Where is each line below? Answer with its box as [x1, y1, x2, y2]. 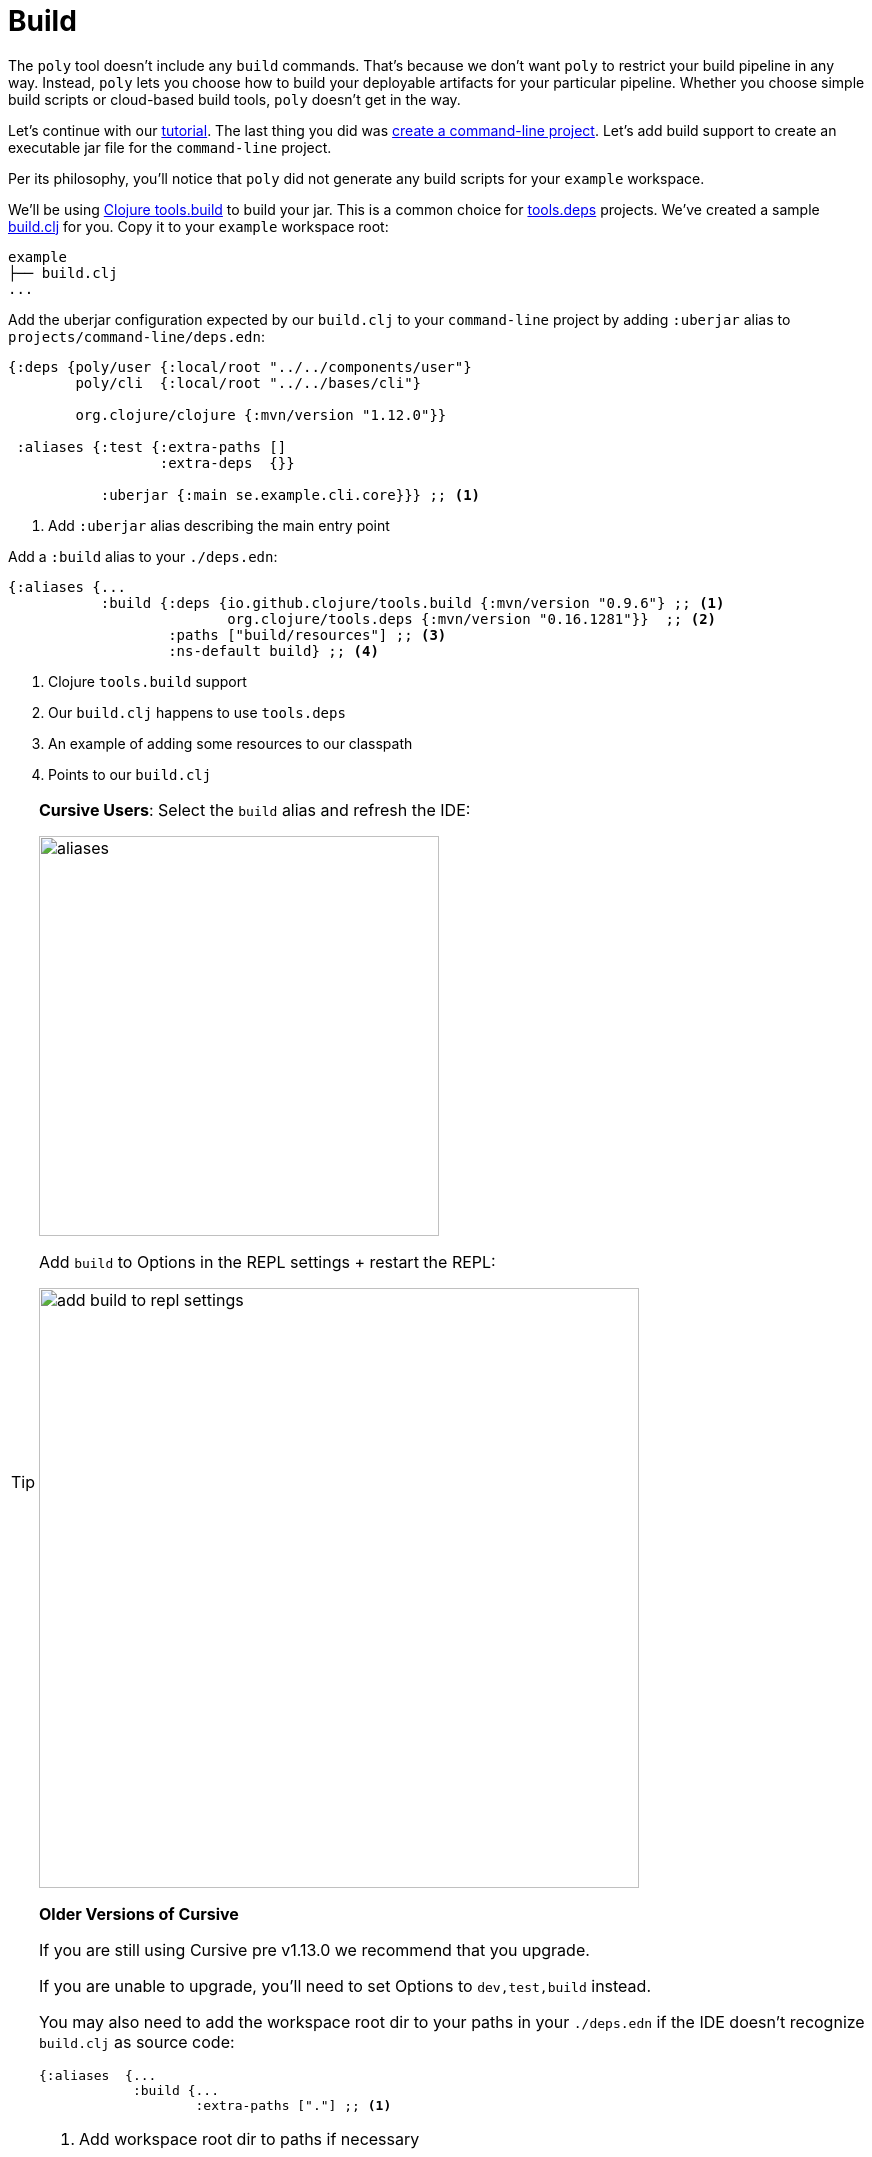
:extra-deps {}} [159, 454, 295, 471]
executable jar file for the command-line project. [8, 138, 332, 156]
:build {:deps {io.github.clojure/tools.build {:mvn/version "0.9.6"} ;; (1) [100, 594, 725, 611]
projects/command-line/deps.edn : [8, 327, 265, 345]
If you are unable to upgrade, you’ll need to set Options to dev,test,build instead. [39, 1975, 651, 1996]
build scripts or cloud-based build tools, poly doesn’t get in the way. [8, 90, 461, 108]
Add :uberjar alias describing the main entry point [48, 516, 390, 534]
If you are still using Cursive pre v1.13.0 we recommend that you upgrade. [39, 1939, 590, 1960]
